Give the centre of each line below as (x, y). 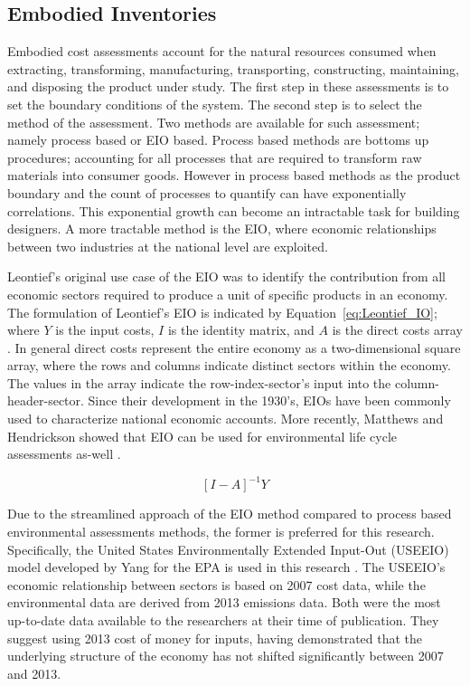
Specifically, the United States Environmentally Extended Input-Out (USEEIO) (228, 549)
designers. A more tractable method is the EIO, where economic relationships (222, 229)
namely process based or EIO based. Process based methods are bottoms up (218, 140)
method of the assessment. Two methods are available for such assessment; (214, 122)
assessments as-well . (64, 454)
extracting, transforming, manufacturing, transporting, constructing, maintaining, (233, 68)
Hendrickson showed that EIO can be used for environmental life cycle (202, 436)
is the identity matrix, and (241, 330)
